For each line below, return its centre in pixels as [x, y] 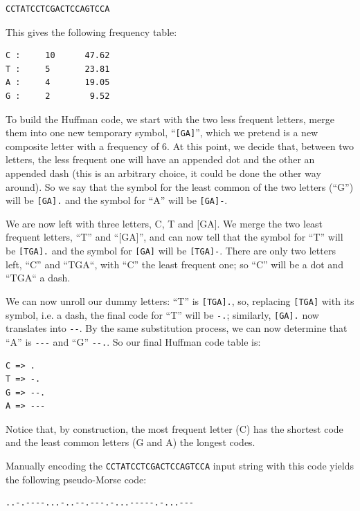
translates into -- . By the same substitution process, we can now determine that [177, 328]
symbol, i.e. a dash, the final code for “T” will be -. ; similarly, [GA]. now [162, 314]
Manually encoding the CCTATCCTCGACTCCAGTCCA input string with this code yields [180, 466]
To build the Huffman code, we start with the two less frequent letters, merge [170, 119]
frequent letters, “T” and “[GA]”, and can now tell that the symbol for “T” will [174, 237]
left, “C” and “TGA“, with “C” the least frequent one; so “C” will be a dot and [174, 264]
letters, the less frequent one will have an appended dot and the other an [160, 159]
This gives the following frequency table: [91, 31]
